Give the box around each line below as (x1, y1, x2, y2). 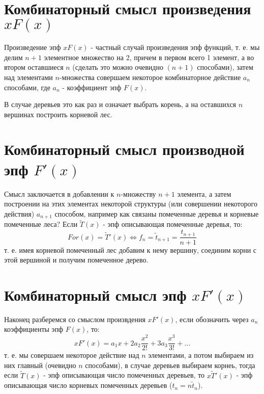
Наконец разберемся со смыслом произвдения (4, 313, 145, 324)
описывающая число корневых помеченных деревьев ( (4, 380, 172, 390)
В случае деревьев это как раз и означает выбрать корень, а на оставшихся (4, 99, 237, 110)
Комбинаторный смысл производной (4, 139, 245, 160)
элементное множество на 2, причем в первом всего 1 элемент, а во (44, 51, 254, 62)
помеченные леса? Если (4, 219, 78, 229)
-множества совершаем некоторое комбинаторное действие (59, 71, 241, 82)
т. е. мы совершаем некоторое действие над (4, 350, 139, 360)
